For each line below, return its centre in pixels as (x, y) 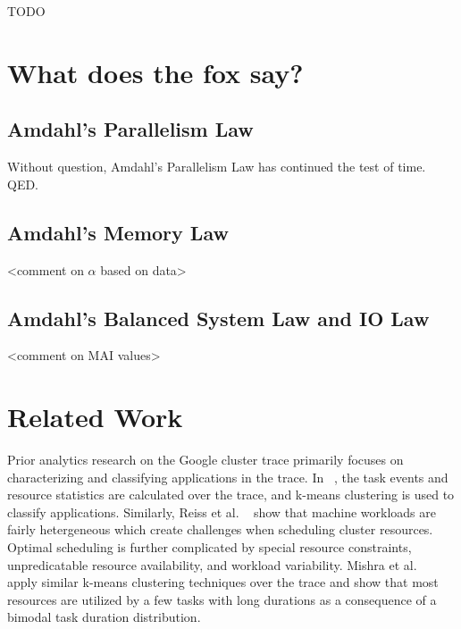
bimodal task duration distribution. (104, 617)
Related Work (95, 417)
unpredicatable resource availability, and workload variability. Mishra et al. (212, 564)
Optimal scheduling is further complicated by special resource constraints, (210, 547)
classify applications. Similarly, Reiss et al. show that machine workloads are (222, 512)
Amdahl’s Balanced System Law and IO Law (218, 318)
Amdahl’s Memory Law (118, 232)
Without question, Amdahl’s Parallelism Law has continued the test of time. (217, 167)
